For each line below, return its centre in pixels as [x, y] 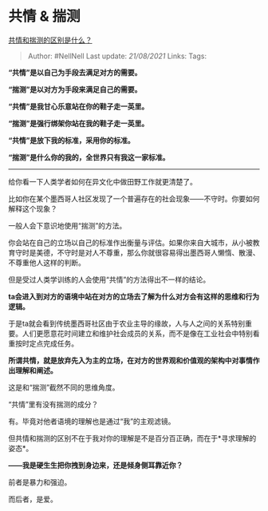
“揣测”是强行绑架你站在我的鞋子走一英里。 [79, 123]
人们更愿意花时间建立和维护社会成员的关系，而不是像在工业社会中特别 [137, 333]
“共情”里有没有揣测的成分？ [53, 404]
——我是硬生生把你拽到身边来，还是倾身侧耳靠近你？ [96, 465]
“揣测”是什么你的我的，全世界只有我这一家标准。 [89, 157]
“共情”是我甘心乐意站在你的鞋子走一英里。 [79, 106]
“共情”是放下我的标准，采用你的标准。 [72, 140]
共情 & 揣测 [45, 16]
